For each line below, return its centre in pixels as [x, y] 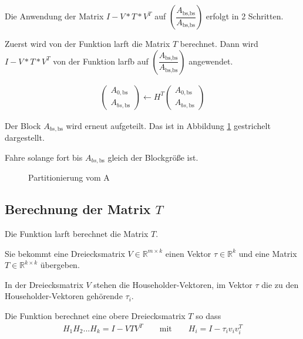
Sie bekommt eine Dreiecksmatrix [65, 253]
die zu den [280, 284]
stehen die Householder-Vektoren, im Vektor [173, 284]
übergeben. [60, 265]
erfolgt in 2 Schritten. [245, 16]
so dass [208, 315]
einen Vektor [188, 253]
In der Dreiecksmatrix [44, 284]
